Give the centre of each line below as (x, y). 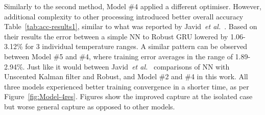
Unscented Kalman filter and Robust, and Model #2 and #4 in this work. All (126, 76)
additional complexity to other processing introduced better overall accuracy (124, 16)
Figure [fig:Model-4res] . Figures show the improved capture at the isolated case (128, 96)
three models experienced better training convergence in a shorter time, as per (127, 86)
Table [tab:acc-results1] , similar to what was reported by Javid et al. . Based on (131, 26)
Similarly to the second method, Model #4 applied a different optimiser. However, (133, 6)
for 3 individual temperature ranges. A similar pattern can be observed (136, 46)
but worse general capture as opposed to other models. (90, 106)
